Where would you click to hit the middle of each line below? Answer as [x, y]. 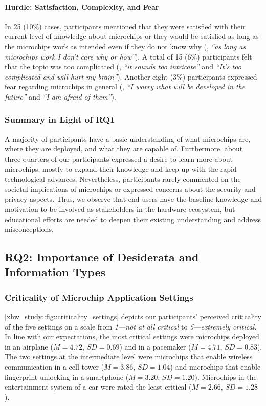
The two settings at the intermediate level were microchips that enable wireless [129, 356]
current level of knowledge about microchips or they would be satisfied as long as [132, 36]
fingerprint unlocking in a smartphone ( [67, 376]
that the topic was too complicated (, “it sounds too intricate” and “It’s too [123, 66]
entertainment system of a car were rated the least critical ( [98, 387]
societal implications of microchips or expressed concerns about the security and [130, 189]
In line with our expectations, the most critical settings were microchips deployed [132, 336]
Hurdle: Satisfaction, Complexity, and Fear [82, 6]
